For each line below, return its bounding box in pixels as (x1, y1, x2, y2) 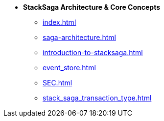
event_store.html (43, 63, 96, 72)
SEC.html (43, 79, 72, 87)
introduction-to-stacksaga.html (43, 48, 143, 57)
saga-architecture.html (43, 33, 116, 41)
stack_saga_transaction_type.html (43, 94, 152, 102)
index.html (43, 18, 76, 26)
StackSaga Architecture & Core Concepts (23, 3, 161, 11)
